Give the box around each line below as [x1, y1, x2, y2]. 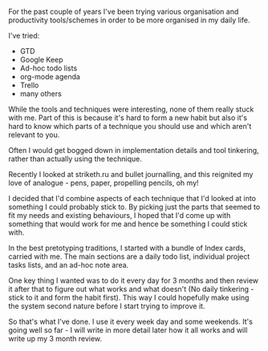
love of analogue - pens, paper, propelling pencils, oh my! [8, 178, 199, 188]
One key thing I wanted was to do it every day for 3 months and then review [8, 276, 259, 285]
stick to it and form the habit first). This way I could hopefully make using [8, 292, 250, 302]
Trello [19, 80, 39, 90]
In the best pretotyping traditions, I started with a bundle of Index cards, [8, 244, 246, 252]
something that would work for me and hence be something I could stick [8, 220, 248, 228]
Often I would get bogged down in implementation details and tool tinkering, [8, 146, 259, 155]
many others [19, 89, 62, 99]
